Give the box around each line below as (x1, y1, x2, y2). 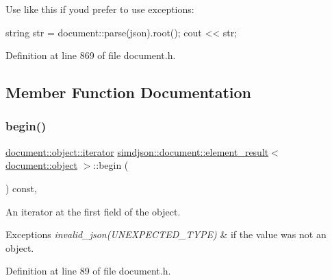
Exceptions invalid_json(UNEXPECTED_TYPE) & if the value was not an (5, 227, 327, 242)
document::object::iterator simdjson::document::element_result (5, 144, 269, 159)
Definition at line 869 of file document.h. (5, 48, 176, 62)
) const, (5, 180, 37, 195)
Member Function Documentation (5, 82, 252, 103)
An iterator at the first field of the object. (5, 204, 181, 218)
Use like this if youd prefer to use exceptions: (5, 2, 194, 16)
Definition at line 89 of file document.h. (5, 264, 171, 278)
